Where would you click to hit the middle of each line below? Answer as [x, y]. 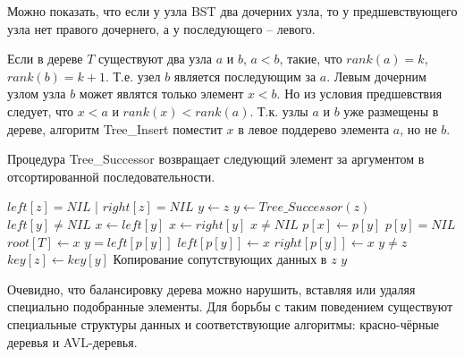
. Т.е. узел [133, 76]
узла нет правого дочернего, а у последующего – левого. [161, 28]
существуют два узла [155, 59]
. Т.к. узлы [279, 110]
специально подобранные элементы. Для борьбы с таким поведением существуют [230, 306]
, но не [418, 128]
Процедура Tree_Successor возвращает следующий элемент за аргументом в [216, 159]
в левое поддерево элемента [314, 128]
